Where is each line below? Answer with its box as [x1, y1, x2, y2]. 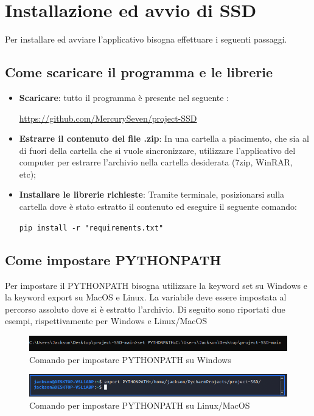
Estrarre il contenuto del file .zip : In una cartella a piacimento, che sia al [19, 132, 309, 145]
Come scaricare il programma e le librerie [5, 63, 273, 81]
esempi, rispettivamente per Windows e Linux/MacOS [5, 314, 208, 327]
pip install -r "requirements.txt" [19, 223, 164, 232]
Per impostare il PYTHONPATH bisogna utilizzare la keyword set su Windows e [5, 279, 307, 291]
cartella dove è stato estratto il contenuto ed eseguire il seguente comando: [19, 200, 297, 213]
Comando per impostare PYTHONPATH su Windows [29, 353, 231, 366]
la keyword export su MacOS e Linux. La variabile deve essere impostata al [5, 291, 287, 303]
